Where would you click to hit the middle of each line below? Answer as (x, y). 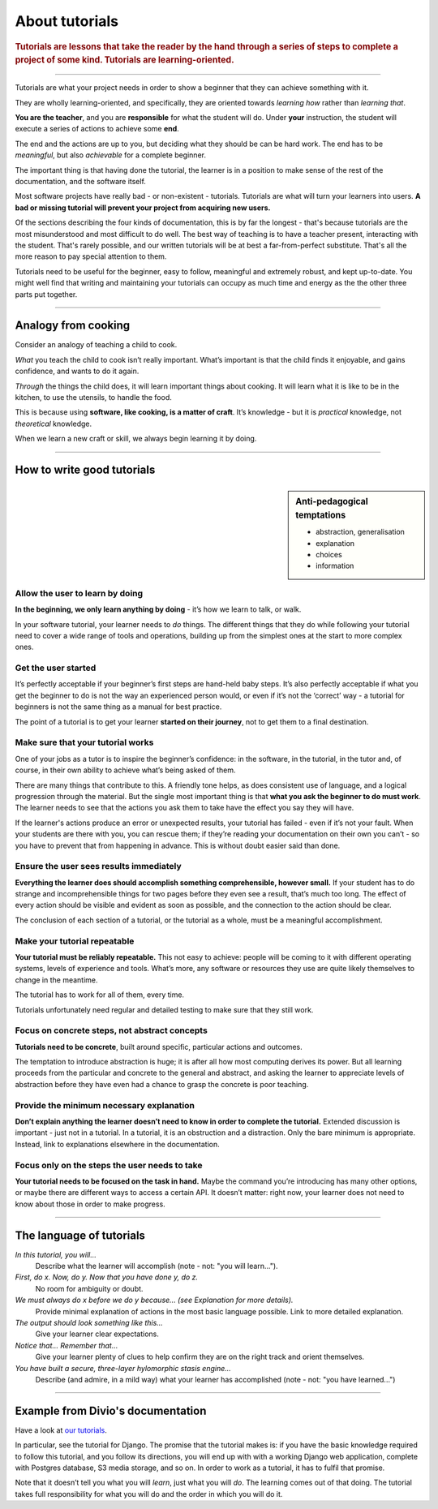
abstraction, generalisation (361, 532)
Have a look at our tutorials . (61, 1430)
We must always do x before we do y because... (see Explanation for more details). (154, 1300)
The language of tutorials (80, 1235)
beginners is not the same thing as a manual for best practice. (118, 707)
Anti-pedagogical (332, 501)
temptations (321, 515)
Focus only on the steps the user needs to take (109, 1165)
